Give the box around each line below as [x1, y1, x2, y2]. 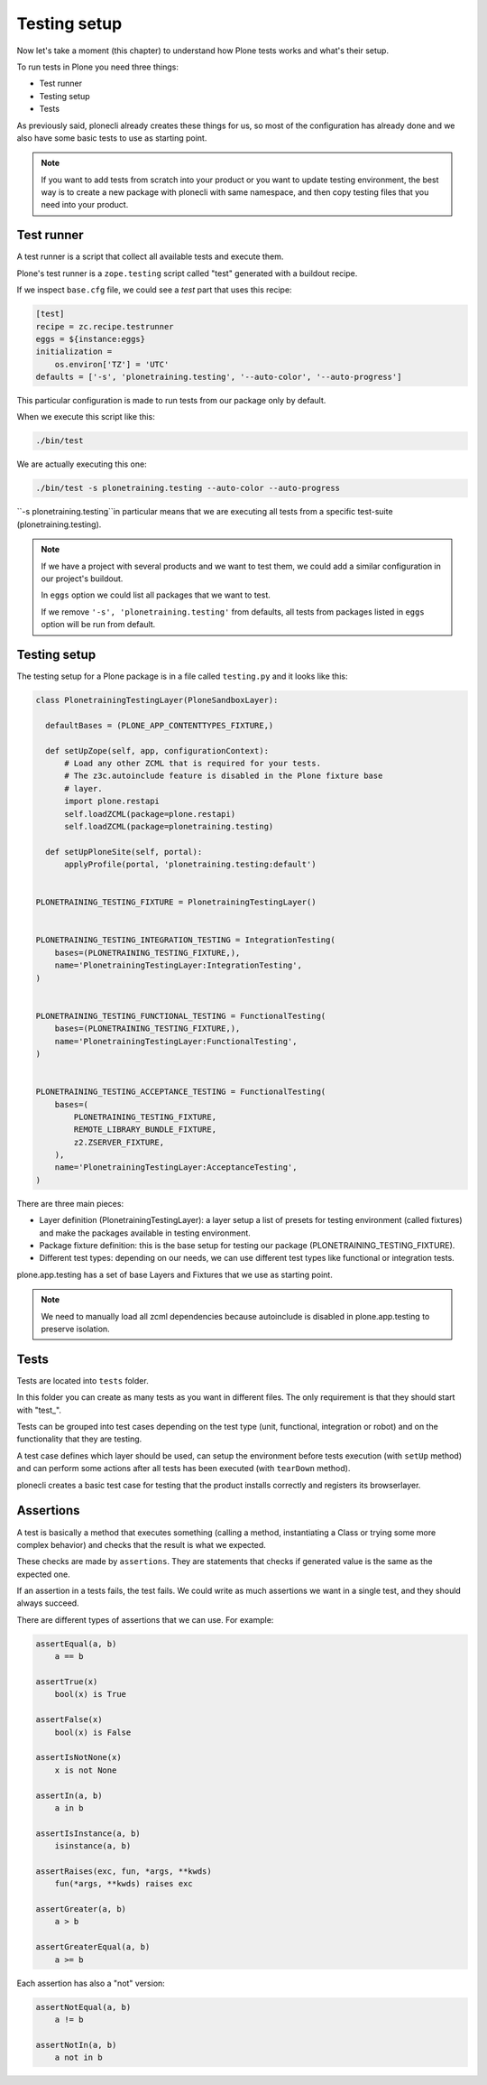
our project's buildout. [41, 573, 124, 584]
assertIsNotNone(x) [35, 1752, 122, 1763]
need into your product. [41, 199, 129, 210]
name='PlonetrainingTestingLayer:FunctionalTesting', [54, 1036, 298, 1046]
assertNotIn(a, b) [35, 2040, 117, 2050]
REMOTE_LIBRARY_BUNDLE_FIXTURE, [73, 1125, 216, 1135]
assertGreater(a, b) [35, 1904, 126, 1914]
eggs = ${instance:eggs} [35, 334, 146, 344]
